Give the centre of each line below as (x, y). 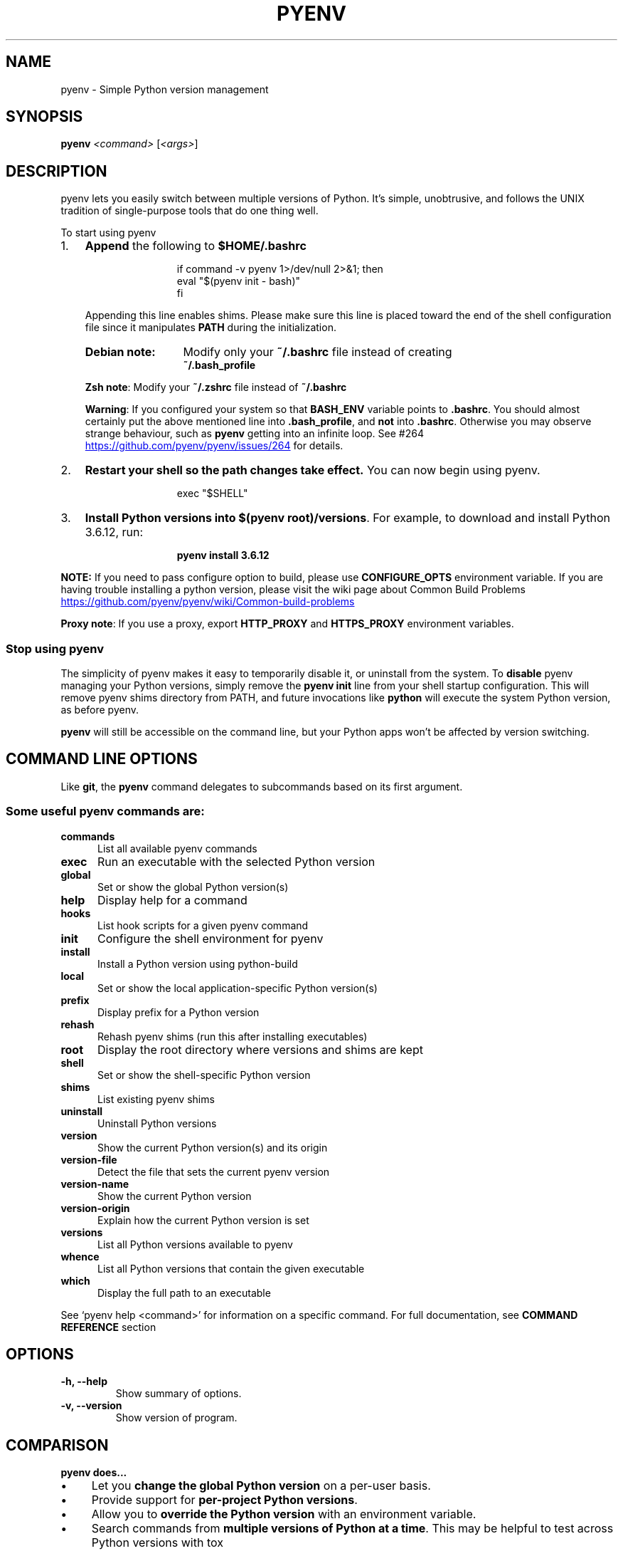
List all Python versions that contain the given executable (231, 1268)
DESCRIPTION (57, 171)
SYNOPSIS (44, 117)
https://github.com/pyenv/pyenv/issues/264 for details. (214, 446)
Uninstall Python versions (157, 1123)
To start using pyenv (108, 233)
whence (80, 1256)
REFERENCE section (108, 1327)
